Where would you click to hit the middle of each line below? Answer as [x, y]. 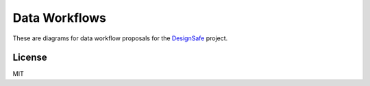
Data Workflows [59, 18]
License [30, 58]
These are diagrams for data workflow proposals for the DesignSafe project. [120, 38]
